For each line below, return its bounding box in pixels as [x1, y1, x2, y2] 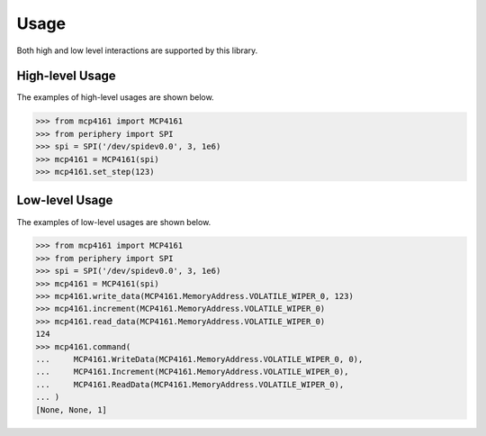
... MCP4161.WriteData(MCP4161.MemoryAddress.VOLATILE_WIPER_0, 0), [35, 354, 364, 364]
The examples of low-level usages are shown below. [16, 216, 211, 227]
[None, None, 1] [35, 404, 108, 414]
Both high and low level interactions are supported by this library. [16, 45, 258, 56]
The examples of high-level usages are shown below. [16, 92, 215, 103]
